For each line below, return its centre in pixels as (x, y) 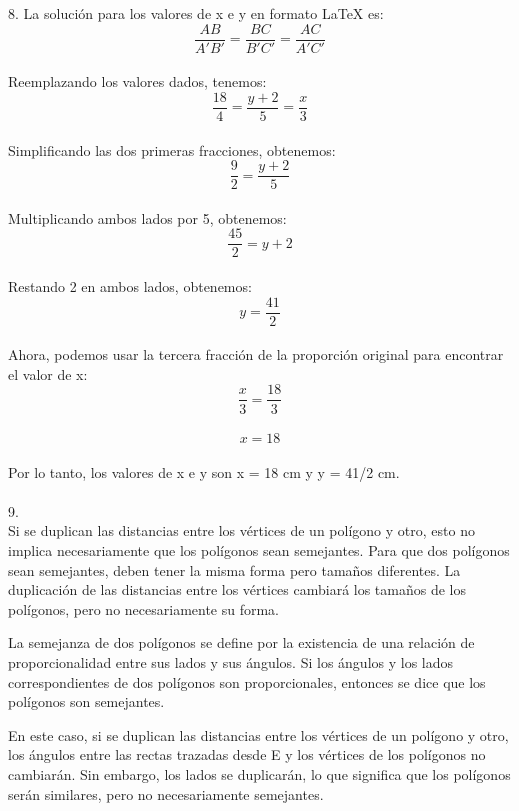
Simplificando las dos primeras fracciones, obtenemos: (172, 149)
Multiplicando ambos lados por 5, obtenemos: (147, 217)
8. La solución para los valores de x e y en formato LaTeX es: (196, 13)
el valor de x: (48, 373)
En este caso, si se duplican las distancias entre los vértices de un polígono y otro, (258, 734)
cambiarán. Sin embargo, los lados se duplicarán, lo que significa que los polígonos (259, 774)
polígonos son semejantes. (86, 701)
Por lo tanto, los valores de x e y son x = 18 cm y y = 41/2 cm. (204, 471)
